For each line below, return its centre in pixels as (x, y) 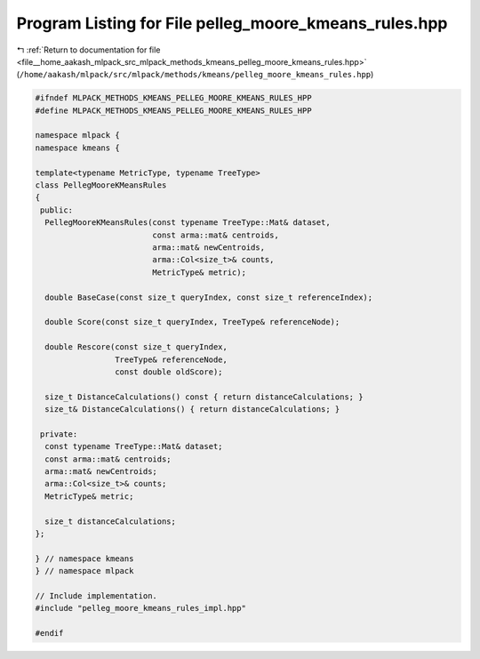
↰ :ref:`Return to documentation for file (88, 50)
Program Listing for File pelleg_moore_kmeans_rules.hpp (232, 23)
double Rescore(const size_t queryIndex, (136, 347)
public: (57, 210)
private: (59, 434)
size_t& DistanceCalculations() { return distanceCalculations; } (192, 410)
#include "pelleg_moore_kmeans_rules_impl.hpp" (140, 608)
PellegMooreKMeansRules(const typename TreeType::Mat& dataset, (188, 223)
